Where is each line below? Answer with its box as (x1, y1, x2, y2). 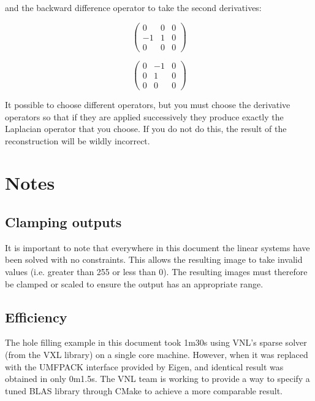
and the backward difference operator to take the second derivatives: (5, 1, 262, 14)
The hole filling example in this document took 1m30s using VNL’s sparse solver (5, 336, 307, 349)
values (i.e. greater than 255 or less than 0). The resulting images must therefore (5, 265, 308, 278)
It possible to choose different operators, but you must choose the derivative (5, 98, 290, 111)
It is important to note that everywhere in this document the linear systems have (5, 241, 310, 254)
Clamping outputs (5, 212, 122, 232)
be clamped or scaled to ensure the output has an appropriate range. (5, 277, 264, 290)
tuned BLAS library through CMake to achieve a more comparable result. (5, 384, 283, 397)
